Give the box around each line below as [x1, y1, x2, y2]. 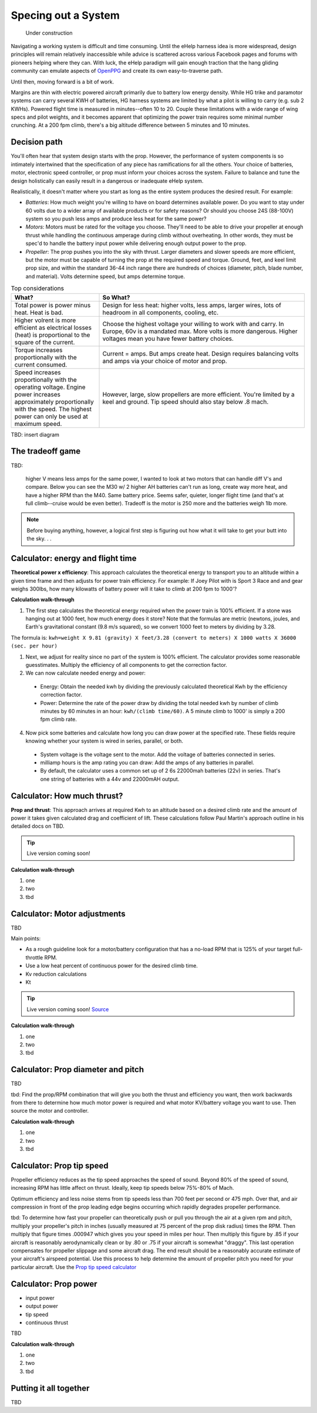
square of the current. [14, 338, 75, 346]
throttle [25, 954, 43, 961]
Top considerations [11, 284, 65, 293]
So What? [102, 293, 130, 301]
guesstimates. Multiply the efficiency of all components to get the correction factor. [25, 662, 227, 669]
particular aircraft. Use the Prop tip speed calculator [11, 1263, 137, 1270]
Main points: [11, 935, 41, 942]
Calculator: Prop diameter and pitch [11, 1065, 144, 1075]
